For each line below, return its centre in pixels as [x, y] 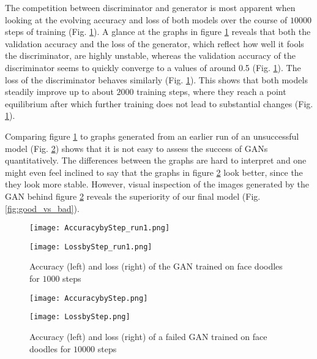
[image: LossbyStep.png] [80, 317]
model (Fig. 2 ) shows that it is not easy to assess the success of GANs [136, 148]
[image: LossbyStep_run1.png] [91, 247]
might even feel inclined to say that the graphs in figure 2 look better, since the [154, 172]
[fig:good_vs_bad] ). [42, 208]
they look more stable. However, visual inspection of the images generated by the [157, 184]
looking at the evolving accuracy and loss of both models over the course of [146, 19]
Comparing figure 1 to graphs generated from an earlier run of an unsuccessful [152, 136]
